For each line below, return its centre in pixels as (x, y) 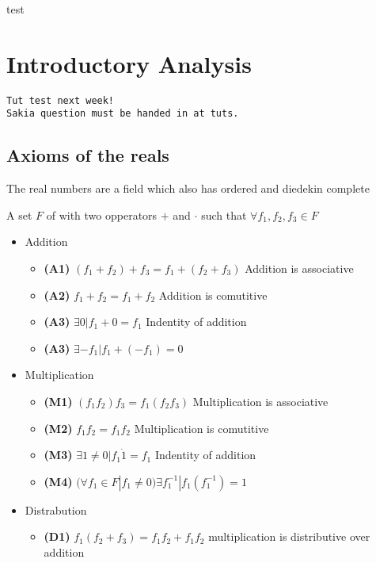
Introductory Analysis (129, 63)
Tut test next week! (61, 100)
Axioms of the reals (88, 155)
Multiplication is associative (260, 401)
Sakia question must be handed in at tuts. (123, 114)
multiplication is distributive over (289, 536)
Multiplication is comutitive (201, 428)
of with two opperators (102, 214)
